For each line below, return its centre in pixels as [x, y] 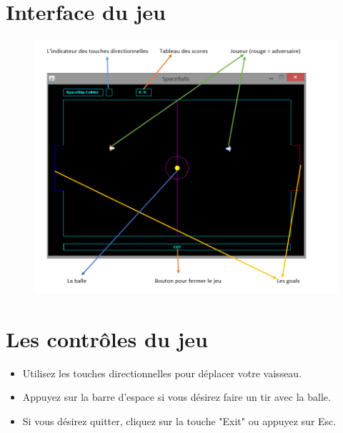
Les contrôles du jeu [107, 338]
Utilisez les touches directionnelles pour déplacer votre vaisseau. [162, 373]
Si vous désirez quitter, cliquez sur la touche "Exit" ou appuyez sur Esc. [179, 420]
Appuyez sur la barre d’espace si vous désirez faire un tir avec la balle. [177, 397]
